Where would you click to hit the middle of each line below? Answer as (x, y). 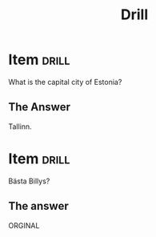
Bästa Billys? (29, 181)
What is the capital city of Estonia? (65, 82)
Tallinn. (20, 127)
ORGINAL (24, 225)
